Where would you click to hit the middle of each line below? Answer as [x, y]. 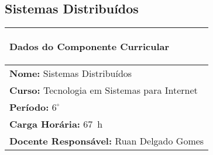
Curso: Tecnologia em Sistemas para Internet [104, 90]
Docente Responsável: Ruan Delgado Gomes [107, 141]
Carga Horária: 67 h [56, 124]
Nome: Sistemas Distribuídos [71, 73]
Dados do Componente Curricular [90, 47]
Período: [29, 107]
